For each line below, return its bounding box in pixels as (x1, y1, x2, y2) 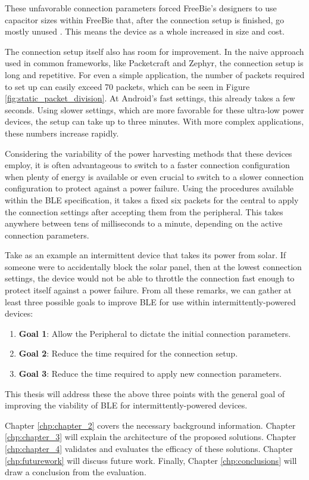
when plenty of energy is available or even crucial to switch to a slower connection (5, 170, 304, 182)
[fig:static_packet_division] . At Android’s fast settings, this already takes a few (5, 92, 295, 104)
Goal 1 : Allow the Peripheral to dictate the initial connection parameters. (18, 327, 291, 339)
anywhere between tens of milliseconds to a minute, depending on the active (5, 217, 283, 230)
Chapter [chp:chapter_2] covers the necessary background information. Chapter (5, 419, 296, 431)
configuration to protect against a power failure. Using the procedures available (5, 182, 294, 194)
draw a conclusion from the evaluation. (5, 466, 146, 478)
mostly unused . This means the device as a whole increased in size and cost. (5, 25, 285, 38)
